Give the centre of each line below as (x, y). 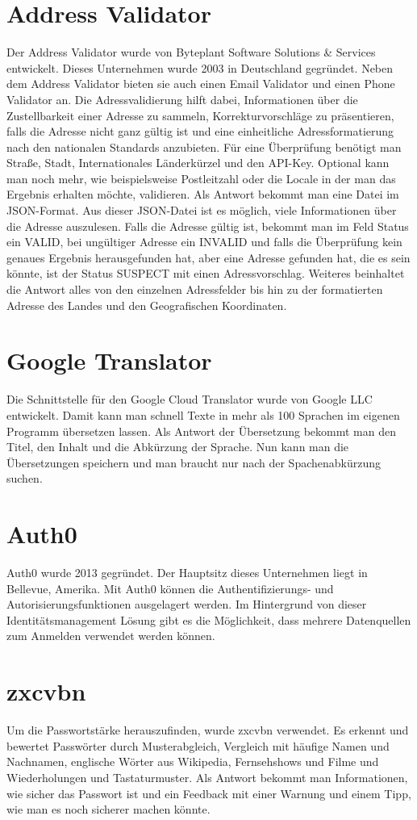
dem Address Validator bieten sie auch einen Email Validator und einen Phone (201, 84)
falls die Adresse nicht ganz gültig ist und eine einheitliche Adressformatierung (200, 131)
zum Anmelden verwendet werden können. (111, 636)
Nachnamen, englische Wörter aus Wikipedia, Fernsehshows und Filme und (193, 761)
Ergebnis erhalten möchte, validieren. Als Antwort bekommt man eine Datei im (203, 194)
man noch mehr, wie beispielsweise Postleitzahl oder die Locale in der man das (201, 178)
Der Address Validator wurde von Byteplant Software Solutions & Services (191, 52)
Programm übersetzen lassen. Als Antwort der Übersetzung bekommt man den (201, 431)
